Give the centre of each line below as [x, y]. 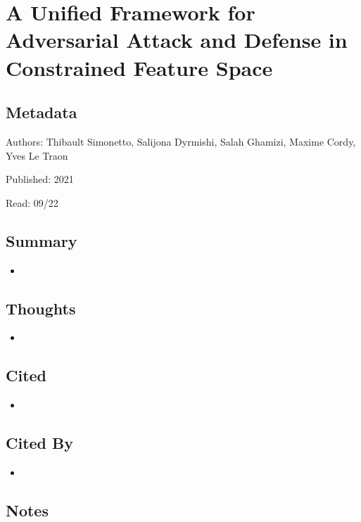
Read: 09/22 [32, 202]
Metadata [42, 112]
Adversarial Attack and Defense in [177, 40]
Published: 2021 [40, 179]
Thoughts [41, 308]
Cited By [39, 443]
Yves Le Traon [37, 155]
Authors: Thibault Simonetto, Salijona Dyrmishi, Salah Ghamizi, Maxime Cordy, [181, 141]
